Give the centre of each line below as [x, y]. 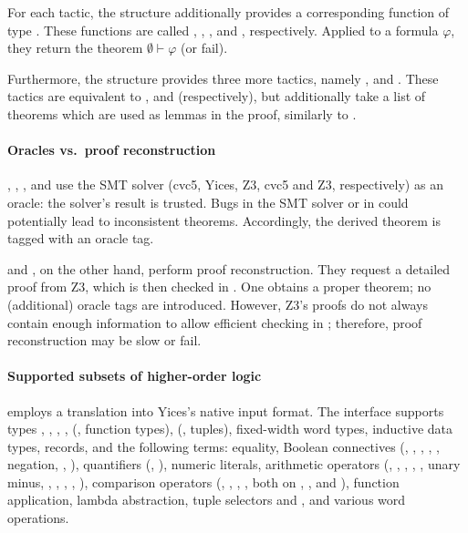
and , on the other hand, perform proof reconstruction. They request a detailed [229, 268]
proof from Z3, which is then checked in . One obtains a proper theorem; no [219, 287]
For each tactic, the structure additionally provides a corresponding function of [229, 12]
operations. [38, 518]
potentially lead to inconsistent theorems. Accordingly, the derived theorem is [224, 220]
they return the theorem [75, 48]
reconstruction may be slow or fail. [104, 340]
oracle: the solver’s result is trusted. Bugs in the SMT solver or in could [208, 202]
